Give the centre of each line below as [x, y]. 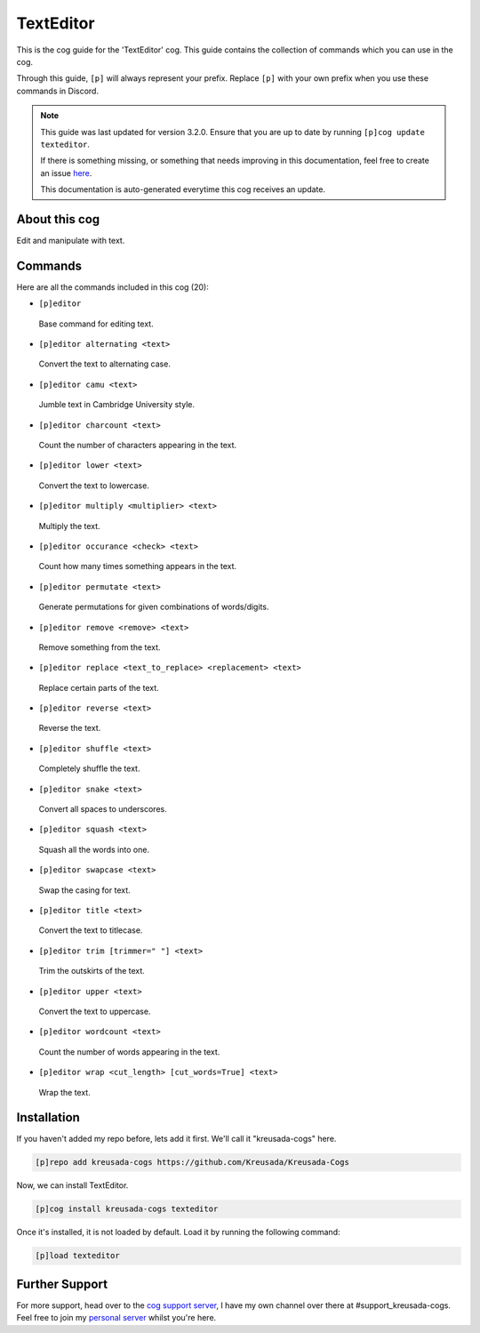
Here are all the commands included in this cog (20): [112, 287]
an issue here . [66, 173]
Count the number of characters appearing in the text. [138, 445]
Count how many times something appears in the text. [138, 566]
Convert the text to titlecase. [91, 930]
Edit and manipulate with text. [71, 240]
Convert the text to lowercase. [94, 486]
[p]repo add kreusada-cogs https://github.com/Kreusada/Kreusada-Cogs [192, 1162]
